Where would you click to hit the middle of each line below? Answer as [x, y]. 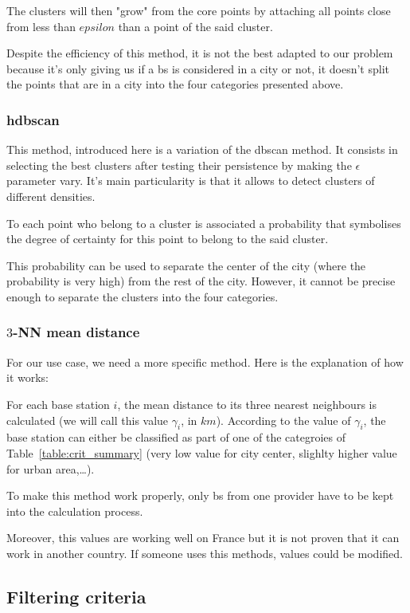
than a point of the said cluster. [195, 26]
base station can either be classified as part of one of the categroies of [176, 437]
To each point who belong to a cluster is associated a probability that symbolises [204, 223]
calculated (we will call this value [88, 420]
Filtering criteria [76, 596]
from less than [41, 26]
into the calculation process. [75, 511]
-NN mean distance [76, 332]
